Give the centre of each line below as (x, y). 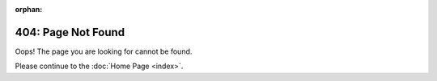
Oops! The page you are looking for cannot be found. (104, 51)
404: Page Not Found (70, 32)
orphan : (29, 9)
